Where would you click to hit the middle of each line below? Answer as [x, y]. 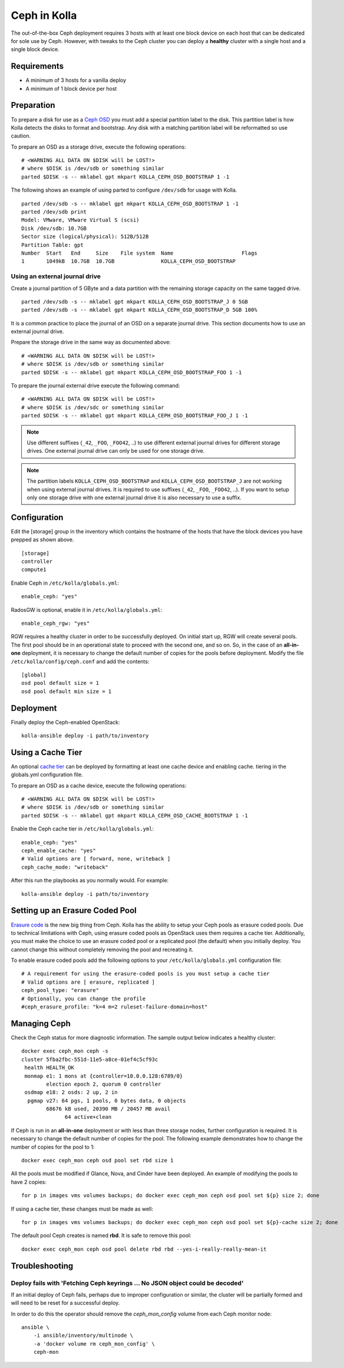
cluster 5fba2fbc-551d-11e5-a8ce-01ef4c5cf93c [90, 1059]
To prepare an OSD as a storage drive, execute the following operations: [98, 147]
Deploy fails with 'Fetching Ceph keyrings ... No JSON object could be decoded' [127, 1283]
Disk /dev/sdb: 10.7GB [54, 228]
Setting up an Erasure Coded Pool [74, 911]
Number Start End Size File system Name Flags [139, 253]
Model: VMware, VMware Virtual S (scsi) [80, 220]
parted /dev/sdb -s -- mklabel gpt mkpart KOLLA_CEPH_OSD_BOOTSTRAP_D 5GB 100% [139, 310]
